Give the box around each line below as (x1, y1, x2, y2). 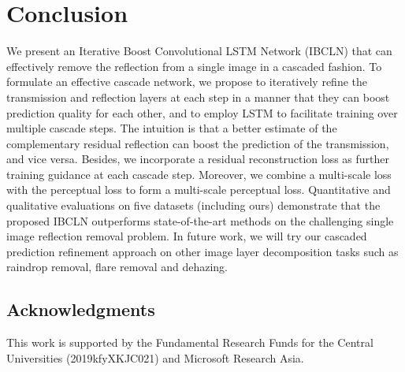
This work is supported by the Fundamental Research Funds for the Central (6, 334, 373, 351)
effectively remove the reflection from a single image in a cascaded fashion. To (6, 58, 382, 74)
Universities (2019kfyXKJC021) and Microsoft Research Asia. (6, 349, 304, 366)
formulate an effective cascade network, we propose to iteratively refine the (6, 73, 368, 90)
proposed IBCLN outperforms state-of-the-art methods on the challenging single (6, 212, 394, 229)
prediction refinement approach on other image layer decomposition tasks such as (6, 243, 399, 259)
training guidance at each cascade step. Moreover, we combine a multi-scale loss (6, 166, 392, 182)
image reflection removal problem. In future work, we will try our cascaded (6, 228, 367, 244)
